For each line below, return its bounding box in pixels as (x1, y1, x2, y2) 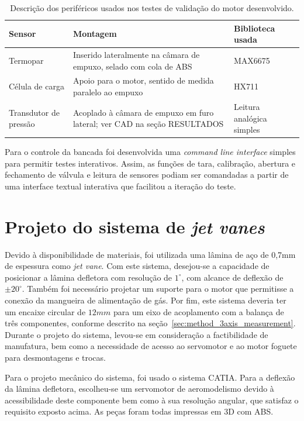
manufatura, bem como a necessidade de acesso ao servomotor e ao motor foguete (5, 340, 297, 352)
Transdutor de (9, 106, 60, 118)
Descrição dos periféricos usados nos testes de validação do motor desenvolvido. (10, 2, 294, 13)
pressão (9, 118, 35, 130)
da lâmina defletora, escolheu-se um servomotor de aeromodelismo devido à (5, 382, 274, 395)
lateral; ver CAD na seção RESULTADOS (72, 118, 224, 130)
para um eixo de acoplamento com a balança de (113, 305, 284, 318)
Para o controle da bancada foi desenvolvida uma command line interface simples (5, 146, 296, 158)
